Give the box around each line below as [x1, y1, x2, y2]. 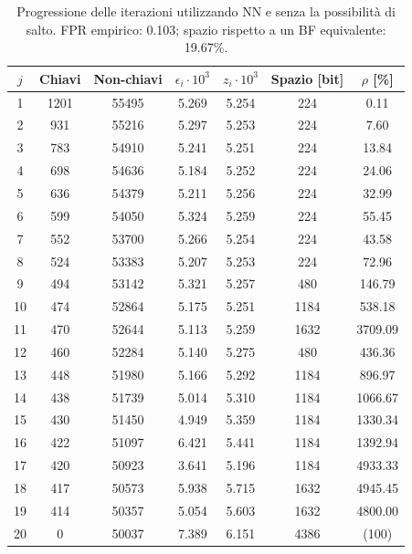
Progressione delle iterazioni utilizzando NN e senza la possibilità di [16, 2, 396, 20]
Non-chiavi [93, 68, 163, 88]
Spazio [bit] [270, 68, 344, 88]
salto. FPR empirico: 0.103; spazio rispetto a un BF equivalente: [26, 19, 386, 38]
